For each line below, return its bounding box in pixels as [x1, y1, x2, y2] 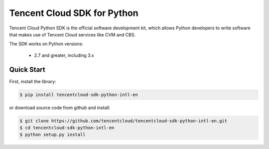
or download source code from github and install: [9, 105, 111, 111]
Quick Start [9, 65, 45, 74]
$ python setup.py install [19, 132, 86, 138]
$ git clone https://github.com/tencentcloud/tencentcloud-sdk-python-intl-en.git [19, 118, 228, 124]
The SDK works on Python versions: [9, 41, 83, 47]
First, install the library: [9, 78, 56, 84]
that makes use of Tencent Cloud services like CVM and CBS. [9, 31, 136, 37]
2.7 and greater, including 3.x [34, 52, 94, 58]
